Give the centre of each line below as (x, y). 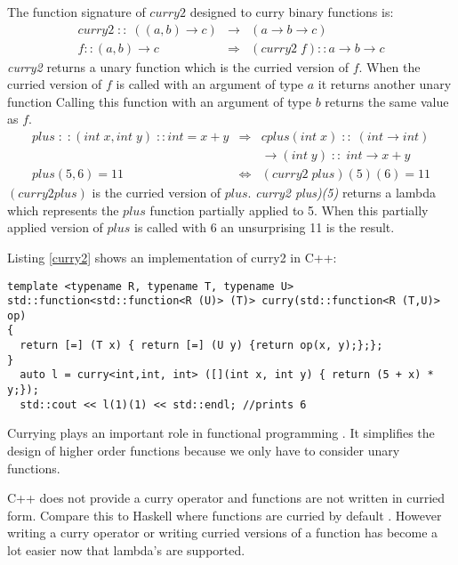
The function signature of (76, 12)
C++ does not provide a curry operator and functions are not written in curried (226, 498)
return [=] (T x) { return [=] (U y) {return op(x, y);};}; (201, 346)
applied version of (55, 227)
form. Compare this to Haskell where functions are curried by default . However (225, 515)
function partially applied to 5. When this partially (289, 210)
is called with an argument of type (210, 84)
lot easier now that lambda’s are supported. (126, 549)
